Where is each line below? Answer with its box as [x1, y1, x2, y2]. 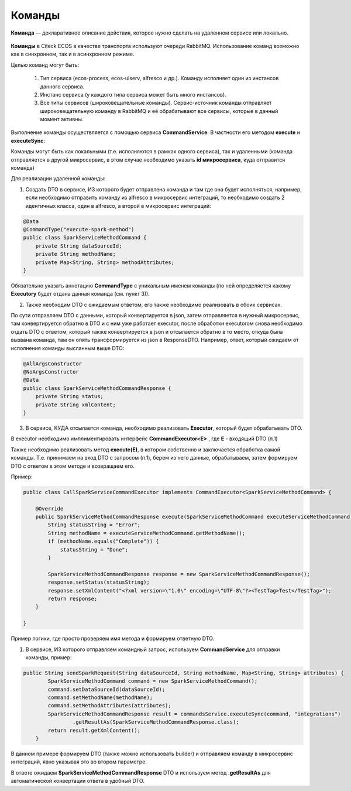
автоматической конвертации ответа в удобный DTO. [11, 778, 144, 785]
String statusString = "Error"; [47, 522, 140, 528]
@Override [35, 505, 64, 512]
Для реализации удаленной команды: [11, 175, 106, 182]
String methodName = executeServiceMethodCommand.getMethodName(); [47, 530, 246, 536]
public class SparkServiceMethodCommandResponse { [23, 385, 172, 392]
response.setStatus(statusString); [47, 579, 150, 585]
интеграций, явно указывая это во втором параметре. [11, 758, 147, 765]
